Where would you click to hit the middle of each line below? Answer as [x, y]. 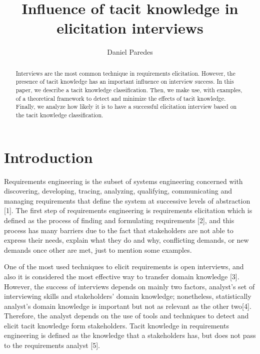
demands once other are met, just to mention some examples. [98, 249]
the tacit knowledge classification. [59, 115]
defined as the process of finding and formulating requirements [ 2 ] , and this [119, 220]
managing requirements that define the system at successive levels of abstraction [127, 200]
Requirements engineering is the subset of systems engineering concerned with [123, 181]
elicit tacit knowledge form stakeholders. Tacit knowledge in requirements [116, 325]
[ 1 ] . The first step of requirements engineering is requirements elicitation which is [128, 210]
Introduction [48, 157]
